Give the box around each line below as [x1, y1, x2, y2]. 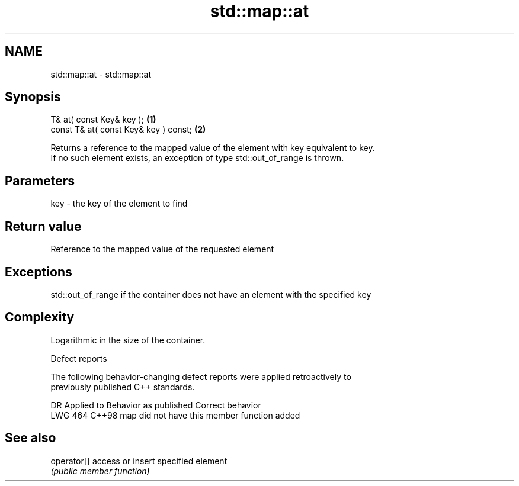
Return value [5, 218, 82, 234]
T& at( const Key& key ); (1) [50, 114, 156, 125]
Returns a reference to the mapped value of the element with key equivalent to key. [50, 143, 375, 153]
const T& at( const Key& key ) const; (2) [50, 124, 206, 135]
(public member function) [50, 465, 150, 476]
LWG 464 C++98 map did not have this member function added [50, 410, 300, 420]
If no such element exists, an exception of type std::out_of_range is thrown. [50, 153, 344, 163]
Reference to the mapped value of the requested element [50, 244, 274, 255]
